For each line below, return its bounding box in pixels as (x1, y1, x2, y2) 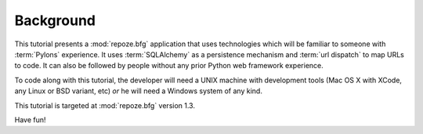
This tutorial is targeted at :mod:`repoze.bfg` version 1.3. (14, 100, 196, 110)
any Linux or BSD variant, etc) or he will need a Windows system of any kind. (14, 86, 262, 96)
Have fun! (14, 114, 46, 125)
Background (14, 12, 96, 29)
